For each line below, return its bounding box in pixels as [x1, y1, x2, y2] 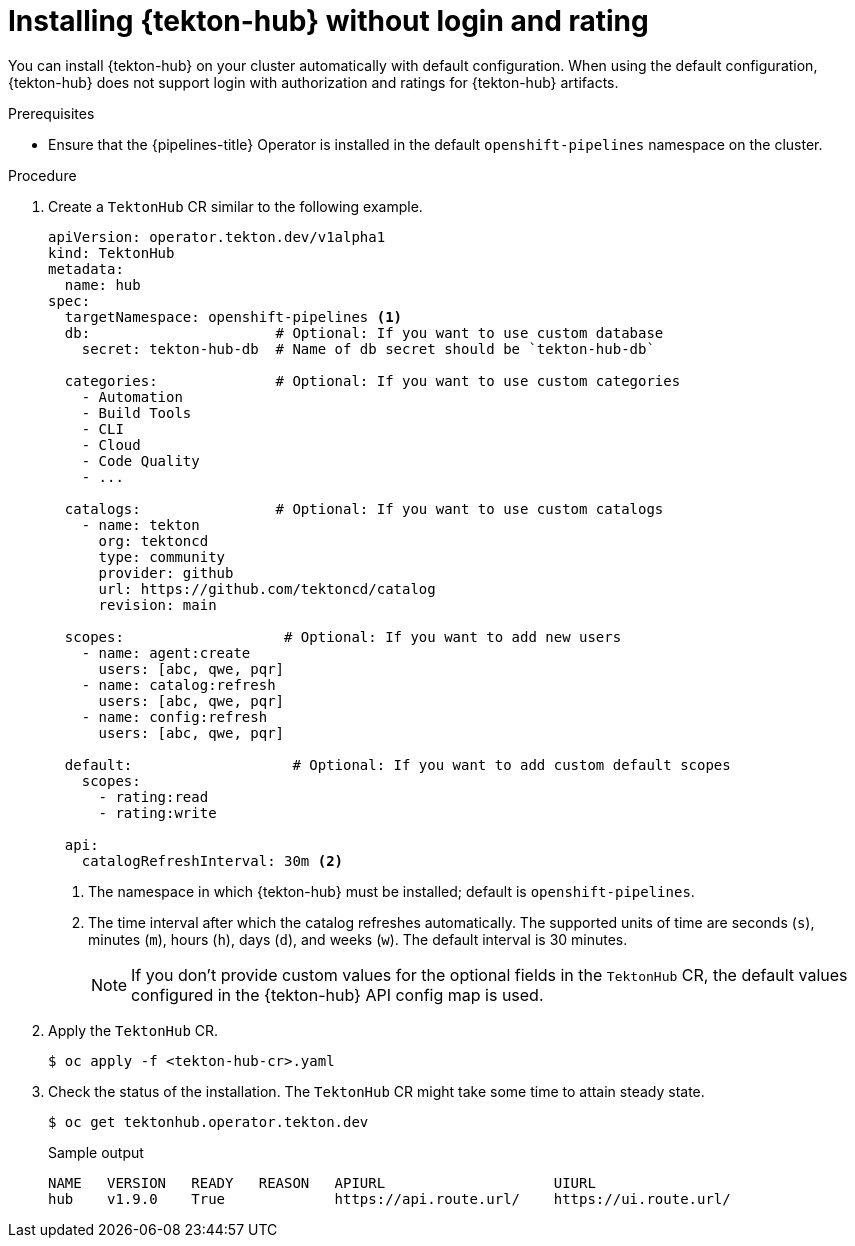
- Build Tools [81, 404, 192, 421]
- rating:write [98, 804, 217, 821]
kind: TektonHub [48, 244, 175, 261]
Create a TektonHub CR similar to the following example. [48, 197, 423, 215]
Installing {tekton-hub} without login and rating [8, 4, 649, 38]
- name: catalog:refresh [81, 676, 276, 693]
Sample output [48, 1143, 144, 1161]
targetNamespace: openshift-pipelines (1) [64, 308, 403, 325]
